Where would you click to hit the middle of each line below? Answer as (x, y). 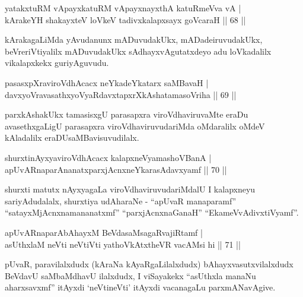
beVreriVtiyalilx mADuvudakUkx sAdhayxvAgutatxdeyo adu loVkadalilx (138, 51)
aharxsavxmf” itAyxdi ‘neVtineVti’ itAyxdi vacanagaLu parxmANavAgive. (140, 287)
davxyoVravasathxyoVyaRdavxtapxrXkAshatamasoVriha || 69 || (121, 94)
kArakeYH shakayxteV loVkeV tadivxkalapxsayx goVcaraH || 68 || (125, 19)
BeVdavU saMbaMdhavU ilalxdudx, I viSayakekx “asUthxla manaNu (130, 275)
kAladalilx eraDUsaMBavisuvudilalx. (72, 138)
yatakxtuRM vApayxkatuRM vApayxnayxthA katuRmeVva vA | (123, 8)
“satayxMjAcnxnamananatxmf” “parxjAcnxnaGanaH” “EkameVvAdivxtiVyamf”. (152, 212)
